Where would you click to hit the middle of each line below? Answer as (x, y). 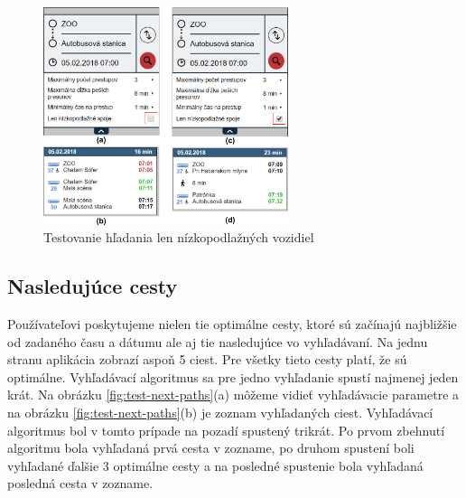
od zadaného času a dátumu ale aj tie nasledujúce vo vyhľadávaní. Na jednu (218, 341)
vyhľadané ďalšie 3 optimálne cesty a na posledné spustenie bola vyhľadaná (215, 465)
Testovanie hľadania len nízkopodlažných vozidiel (179, 237)
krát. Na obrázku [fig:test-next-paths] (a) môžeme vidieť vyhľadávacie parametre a (233, 395)
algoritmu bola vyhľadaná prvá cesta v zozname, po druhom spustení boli (211, 448)
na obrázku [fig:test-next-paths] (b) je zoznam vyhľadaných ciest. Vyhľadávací (220, 413)
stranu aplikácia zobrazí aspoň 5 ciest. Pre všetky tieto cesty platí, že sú (207, 359)
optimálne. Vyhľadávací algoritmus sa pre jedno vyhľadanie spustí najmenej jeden (233, 376)
